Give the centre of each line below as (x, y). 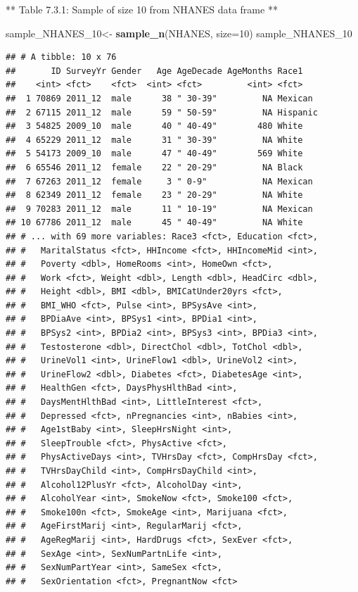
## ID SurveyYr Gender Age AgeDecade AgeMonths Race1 (154, 71)
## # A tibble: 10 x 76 (61, 57)
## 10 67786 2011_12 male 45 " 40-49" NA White (154, 223)
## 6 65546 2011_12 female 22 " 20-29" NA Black (154, 167)
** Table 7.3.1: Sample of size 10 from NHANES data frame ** (142, 9)
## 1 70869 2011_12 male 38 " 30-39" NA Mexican (159, 98)
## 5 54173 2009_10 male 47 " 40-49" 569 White (154, 154)
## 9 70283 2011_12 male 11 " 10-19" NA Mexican (159, 209)
